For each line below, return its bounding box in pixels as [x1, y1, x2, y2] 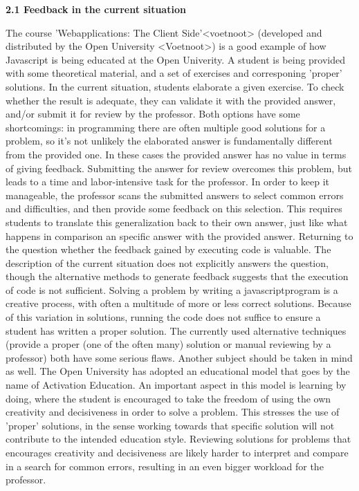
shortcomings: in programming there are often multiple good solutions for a [6, 120, 326, 134]
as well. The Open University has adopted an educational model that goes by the [6, 364, 350, 378]
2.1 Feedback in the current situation [6, 2, 186, 16]
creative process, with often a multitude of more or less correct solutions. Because [6, 296, 351, 311]
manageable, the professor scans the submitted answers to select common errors [6, 187, 344, 202]
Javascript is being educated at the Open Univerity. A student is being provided [6, 52, 346, 66]
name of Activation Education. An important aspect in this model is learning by [6, 378, 347, 392]
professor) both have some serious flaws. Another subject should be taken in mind [6, 350, 353, 364]
